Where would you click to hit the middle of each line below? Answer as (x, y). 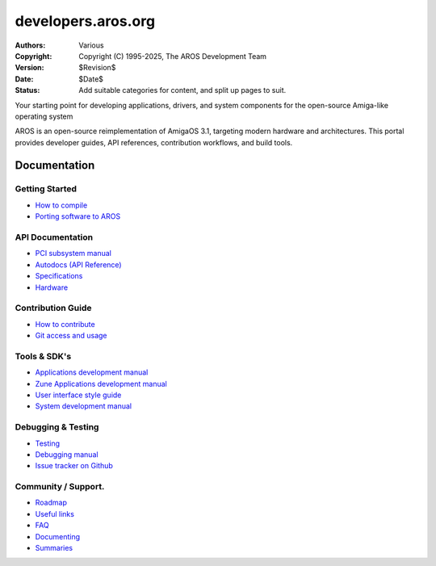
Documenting (58, 536)
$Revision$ (97, 68)
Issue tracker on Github (74, 466)
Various (91, 45)
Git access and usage (71, 336)
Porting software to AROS (78, 216)
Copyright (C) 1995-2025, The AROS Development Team (172, 56)
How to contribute (65, 324)
